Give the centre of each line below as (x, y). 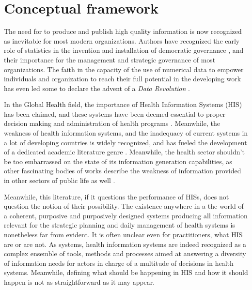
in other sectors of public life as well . (60, 180)
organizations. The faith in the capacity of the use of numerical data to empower (124, 69)
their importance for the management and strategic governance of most (110, 59)
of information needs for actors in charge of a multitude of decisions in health (119, 263)
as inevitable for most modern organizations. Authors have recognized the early (122, 40)
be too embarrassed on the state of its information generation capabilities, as (118, 161)
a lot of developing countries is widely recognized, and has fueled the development (126, 142)
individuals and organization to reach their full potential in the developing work (123, 79)
